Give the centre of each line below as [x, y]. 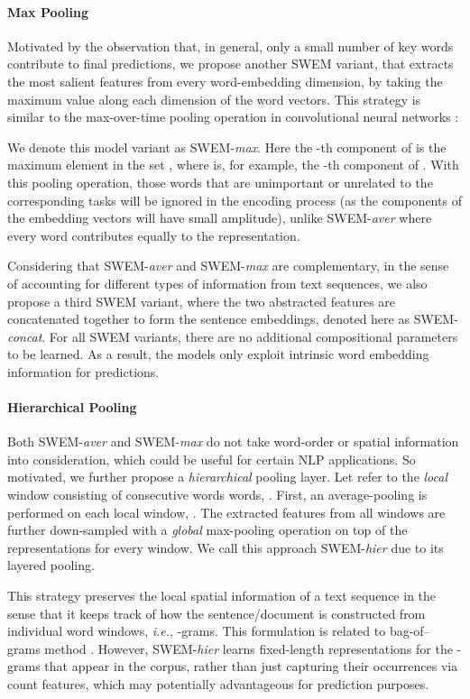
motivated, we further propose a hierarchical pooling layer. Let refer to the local [228, 477]
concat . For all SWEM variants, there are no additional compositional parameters [233, 336]
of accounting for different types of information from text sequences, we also [217, 283]
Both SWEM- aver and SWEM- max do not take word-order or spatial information [233, 441]
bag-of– [410, 631]
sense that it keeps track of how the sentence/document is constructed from [217, 613]
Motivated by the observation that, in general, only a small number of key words [230, 46]
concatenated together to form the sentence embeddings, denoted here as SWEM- [233, 319]
